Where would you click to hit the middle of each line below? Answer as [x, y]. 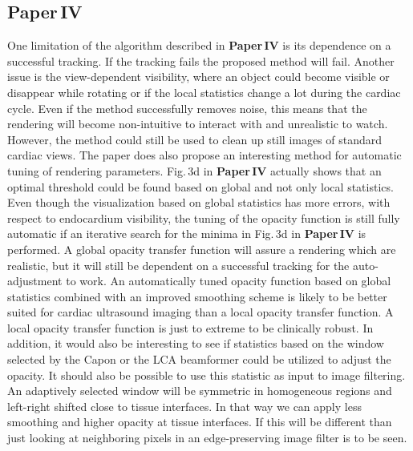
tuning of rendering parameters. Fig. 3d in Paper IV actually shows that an [194, 170]
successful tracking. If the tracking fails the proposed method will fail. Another [201, 60]
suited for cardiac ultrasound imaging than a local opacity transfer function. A [200, 312]
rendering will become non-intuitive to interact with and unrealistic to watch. [198, 124]
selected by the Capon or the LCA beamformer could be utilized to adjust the [199, 359]
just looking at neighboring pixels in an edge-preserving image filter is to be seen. [207, 438]
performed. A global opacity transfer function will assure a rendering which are [202, 249]
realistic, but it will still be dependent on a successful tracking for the [178, 265]
